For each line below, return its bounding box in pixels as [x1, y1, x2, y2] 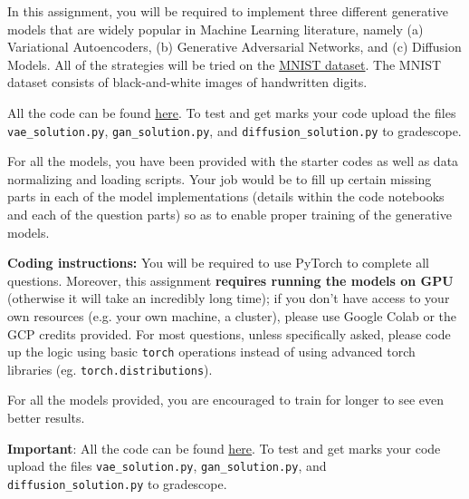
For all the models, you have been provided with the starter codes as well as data [7, 152, 459, 171]
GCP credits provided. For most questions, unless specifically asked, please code [7, 324, 451, 343]
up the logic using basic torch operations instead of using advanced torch [7, 342, 416, 361]
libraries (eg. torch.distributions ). [7, 359, 213, 378]
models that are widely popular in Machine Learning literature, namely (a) [7, 19, 424, 38]
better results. [7, 408, 85, 427]
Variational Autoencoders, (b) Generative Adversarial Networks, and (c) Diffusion [7, 37, 462, 56]
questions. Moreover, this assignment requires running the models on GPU [7, 270, 454, 289]
